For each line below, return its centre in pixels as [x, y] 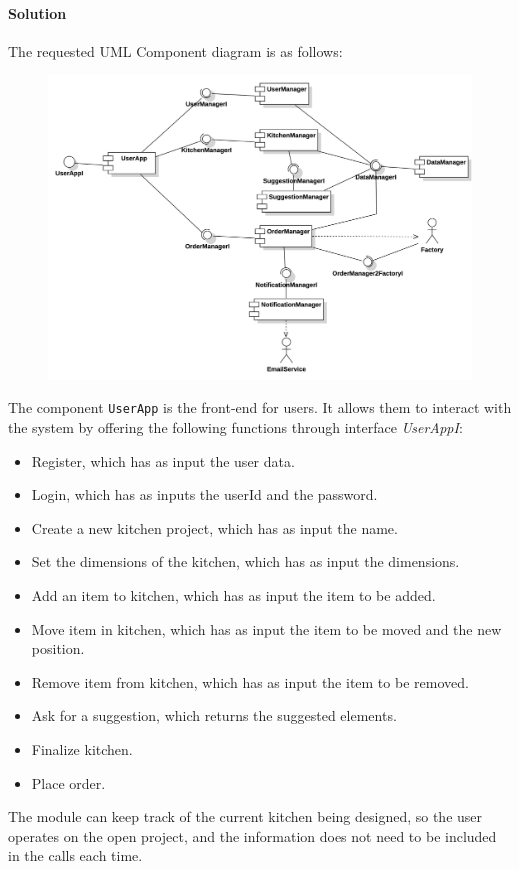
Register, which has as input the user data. [163, 460]
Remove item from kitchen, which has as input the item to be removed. [250, 681]
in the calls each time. [75, 855]
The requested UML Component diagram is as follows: [175, 50]
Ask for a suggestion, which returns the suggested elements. [214, 715]
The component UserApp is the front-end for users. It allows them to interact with [260, 407]
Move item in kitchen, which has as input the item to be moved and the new [266, 628]
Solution [37, 12]
